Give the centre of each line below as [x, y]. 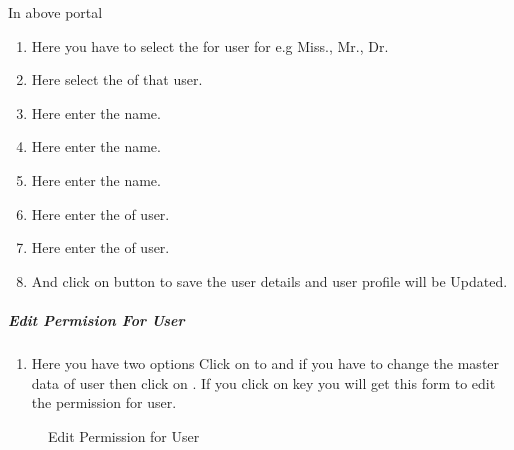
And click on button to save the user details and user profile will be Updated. [269, 280]
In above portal [55, 12]
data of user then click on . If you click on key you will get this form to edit [263, 382]
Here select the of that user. [117, 79]
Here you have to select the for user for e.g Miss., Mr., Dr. [210, 45]
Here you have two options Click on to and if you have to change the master [265, 362]
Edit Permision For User [96, 319]
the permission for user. [104, 402]
